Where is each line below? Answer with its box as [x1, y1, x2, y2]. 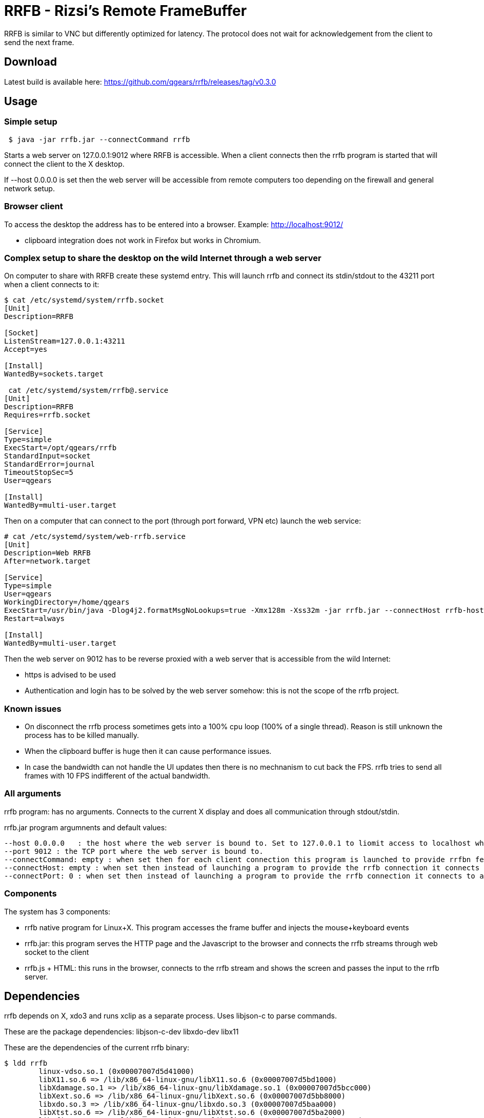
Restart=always [4, 614, 65, 623]
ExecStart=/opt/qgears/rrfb [4, 444, 117, 452]
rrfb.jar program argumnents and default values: [4, 823, 167, 832]
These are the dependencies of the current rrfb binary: [4, 1043, 189, 1052]
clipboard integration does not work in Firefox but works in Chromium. [25, 235, 261, 245]
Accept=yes [4, 345, 48, 354]
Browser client [4, 201, 63, 212]
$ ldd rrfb [4, 1059, 48, 1068]
